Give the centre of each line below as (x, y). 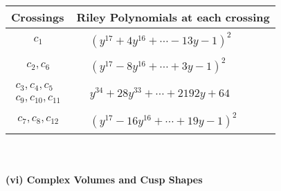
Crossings (38, 17)
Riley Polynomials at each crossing (173, 17)
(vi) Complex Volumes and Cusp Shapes (104, 179)
